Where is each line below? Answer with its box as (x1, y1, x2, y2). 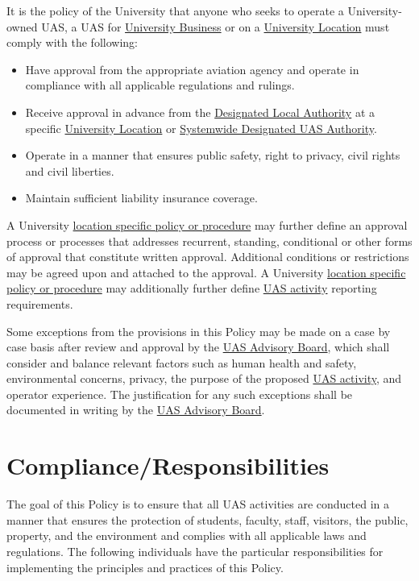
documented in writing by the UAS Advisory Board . (6, 401, 265, 418)
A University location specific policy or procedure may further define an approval (6, 216, 408, 233)
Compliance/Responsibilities (6, 449, 330, 482)
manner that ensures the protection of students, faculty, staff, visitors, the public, (6, 511, 409, 528)
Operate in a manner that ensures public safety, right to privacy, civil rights (25, 147, 400, 164)
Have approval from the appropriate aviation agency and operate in (25, 60, 359, 77)
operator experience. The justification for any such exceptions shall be (6, 385, 353, 402)
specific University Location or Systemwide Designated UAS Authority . (25, 119, 377, 136)
